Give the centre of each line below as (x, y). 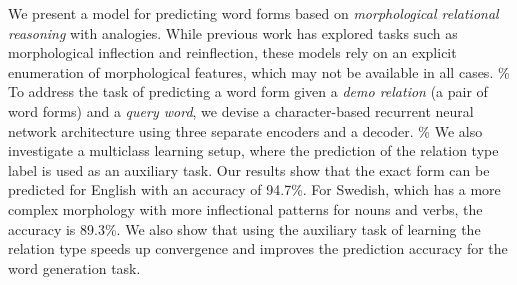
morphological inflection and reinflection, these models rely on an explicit (232, 52)
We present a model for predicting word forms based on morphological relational (253, 13)
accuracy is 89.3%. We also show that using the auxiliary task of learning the (244, 228)
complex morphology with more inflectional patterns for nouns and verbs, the (245, 208)
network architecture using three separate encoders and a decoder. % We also (245, 130)
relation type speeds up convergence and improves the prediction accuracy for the (258, 248)
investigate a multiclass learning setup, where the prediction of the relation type (253, 150)
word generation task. (74, 267)
